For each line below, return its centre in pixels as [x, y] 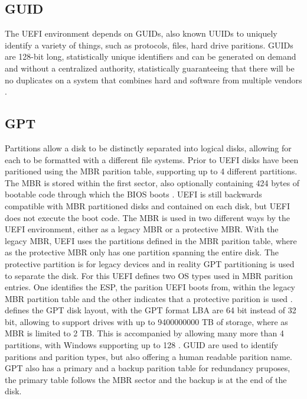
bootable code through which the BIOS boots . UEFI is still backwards [133, 194]
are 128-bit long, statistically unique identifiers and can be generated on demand [151, 56]
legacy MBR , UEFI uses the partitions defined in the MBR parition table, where [151, 240]
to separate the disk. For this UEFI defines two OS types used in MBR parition [149, 275]
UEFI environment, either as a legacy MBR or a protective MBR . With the [142, 229]
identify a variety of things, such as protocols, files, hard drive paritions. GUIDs [149, 45]
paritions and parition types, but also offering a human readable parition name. [148, 356]
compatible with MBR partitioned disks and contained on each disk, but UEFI [147, 205]
